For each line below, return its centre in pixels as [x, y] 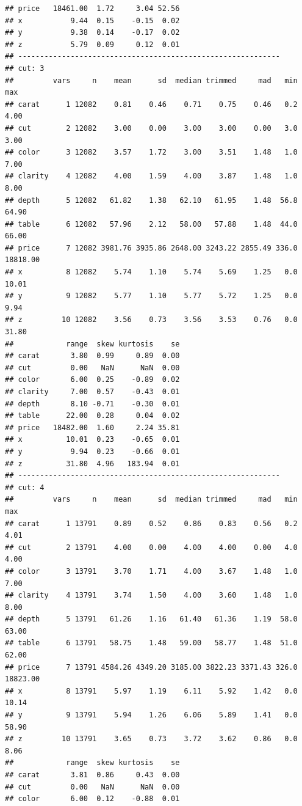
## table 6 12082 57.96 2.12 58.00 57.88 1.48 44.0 [151, 224]
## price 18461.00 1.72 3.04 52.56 [92, 9]
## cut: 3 [25, 68]
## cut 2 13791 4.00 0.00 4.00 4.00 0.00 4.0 [151, 547]
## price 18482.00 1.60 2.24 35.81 [92, 427]
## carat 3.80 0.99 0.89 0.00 [92, 356]
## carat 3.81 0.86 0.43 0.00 [92, 775]
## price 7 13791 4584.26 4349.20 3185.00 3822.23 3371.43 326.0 [151, 667]
